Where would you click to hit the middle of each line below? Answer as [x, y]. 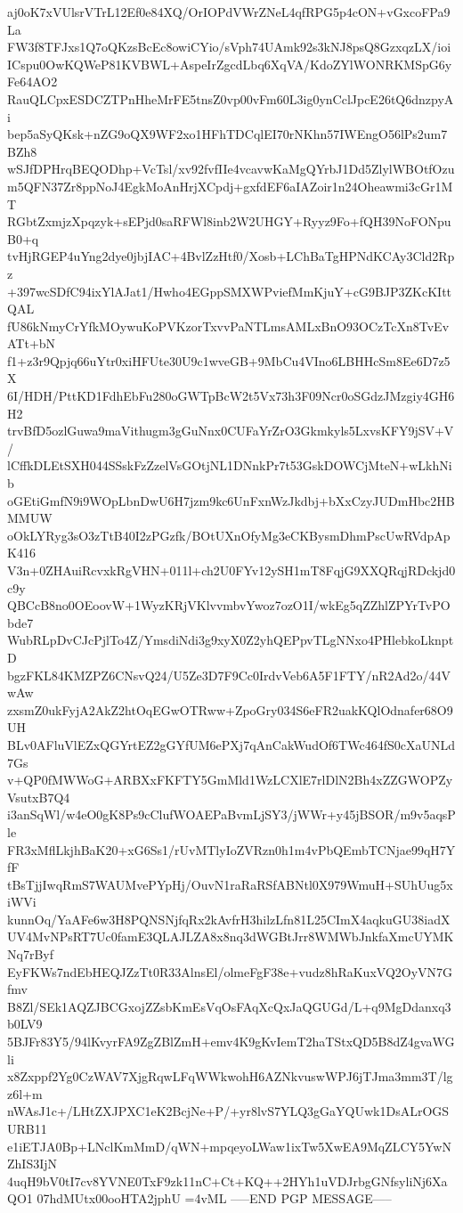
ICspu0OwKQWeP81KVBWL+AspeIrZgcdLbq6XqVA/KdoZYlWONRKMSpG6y [230, 64]
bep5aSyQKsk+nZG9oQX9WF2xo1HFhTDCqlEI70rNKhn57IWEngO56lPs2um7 [227, 134]
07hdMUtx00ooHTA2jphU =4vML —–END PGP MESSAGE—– [214, 1198]
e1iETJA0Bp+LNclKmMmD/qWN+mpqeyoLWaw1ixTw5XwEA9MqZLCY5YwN [229, 1146]
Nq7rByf [30, 954]
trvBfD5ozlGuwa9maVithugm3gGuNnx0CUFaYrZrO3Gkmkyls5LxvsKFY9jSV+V [231, 431]
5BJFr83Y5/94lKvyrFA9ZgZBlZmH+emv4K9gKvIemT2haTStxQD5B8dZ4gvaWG [231, 1042]
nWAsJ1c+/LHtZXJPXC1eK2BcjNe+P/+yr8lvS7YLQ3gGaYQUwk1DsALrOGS [228, 1111]
